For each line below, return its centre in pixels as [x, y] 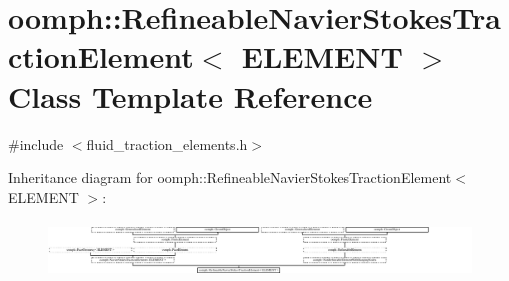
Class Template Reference [190, 95]
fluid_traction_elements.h [167, 143]
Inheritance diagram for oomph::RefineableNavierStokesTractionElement [230, 177]
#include [36, 143]
